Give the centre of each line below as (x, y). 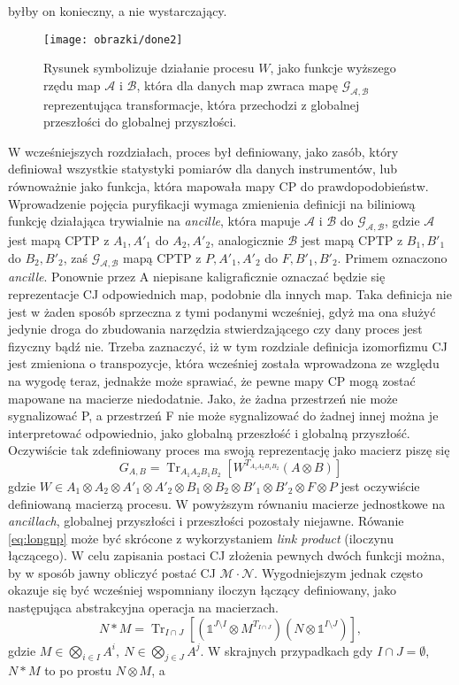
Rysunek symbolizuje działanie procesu (149, 68)
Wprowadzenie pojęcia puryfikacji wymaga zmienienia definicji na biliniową (212, 203)
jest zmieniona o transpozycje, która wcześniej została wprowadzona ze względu (224, 363)
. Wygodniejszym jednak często (339, 572)
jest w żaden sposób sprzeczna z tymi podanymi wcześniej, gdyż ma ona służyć (222, 311)
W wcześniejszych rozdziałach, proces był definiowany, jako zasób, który (203, 151)
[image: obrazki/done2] (113, 39)
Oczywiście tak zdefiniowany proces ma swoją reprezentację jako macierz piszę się (229, 450)
